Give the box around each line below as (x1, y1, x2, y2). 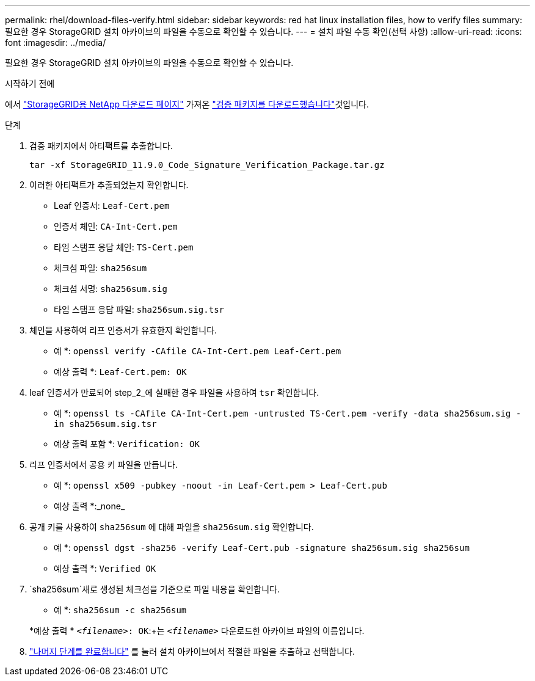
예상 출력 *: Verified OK (54, 563, 156, 574)
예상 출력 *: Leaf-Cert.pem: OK (54, 366, 187, 377)
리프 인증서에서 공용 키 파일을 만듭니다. (29, 459, 178, 470)
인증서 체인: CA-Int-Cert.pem (54, 221, 178, 231)
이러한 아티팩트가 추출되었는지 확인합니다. (29, 180, 189, 190)
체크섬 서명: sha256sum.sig (54, 283, 167, 294)
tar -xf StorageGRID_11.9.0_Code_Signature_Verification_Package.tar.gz (29, 160, 385, 170)
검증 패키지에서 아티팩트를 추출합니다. (29, 140, 173, 151)
